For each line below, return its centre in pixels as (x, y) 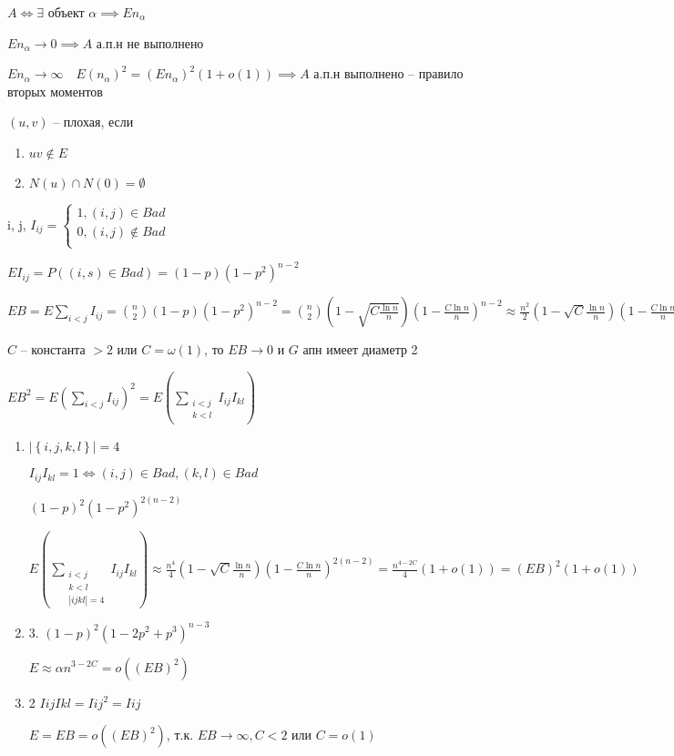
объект (66, 12)
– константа (53, 349)
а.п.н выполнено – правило (388, 73)
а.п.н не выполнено (150, 42)
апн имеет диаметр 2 (360, 349)
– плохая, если (93, 122)
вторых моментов (55, 91)
